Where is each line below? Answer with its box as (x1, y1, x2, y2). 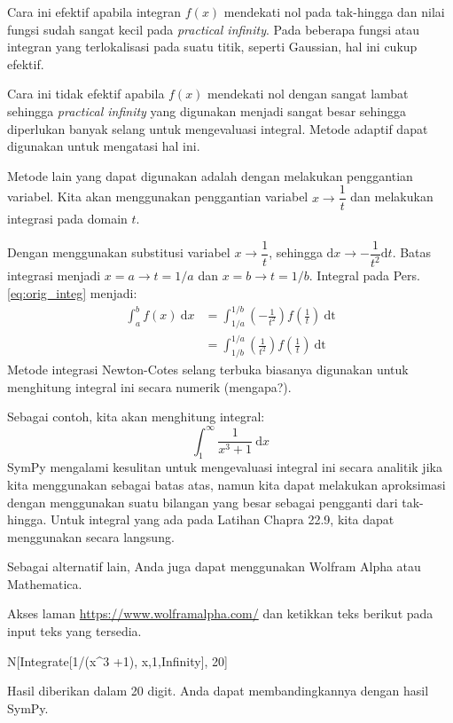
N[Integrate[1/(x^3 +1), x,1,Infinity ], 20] (7, 651, 228, 670)
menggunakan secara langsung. (7, 527, 175, 546)
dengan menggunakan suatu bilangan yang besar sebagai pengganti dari (7, 492, 398, 511)
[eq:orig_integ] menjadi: (7, 284, 137, 302)
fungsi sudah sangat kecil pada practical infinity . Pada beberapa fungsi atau (7, 20, 419, 38)
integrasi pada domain (7, 209, 128, 228)
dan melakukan (350, 187, 433, 206)
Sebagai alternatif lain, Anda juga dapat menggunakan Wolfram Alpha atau (7, 557, 421, 576)
